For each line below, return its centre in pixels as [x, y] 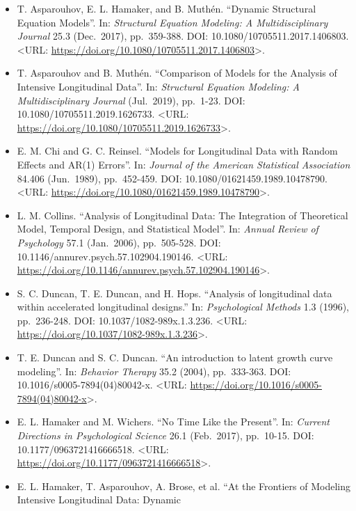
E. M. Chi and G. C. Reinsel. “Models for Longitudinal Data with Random [177, 151]
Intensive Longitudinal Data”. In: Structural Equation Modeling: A [158, 86]
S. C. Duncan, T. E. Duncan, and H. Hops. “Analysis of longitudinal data [175, 293]
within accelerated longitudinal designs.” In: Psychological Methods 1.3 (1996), [183, 307]
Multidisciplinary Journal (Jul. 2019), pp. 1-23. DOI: [131, 100]
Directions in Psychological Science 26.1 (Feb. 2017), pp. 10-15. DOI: [165, 435]
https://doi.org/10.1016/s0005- [256, 385]
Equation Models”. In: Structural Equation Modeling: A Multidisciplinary [172, 22]
